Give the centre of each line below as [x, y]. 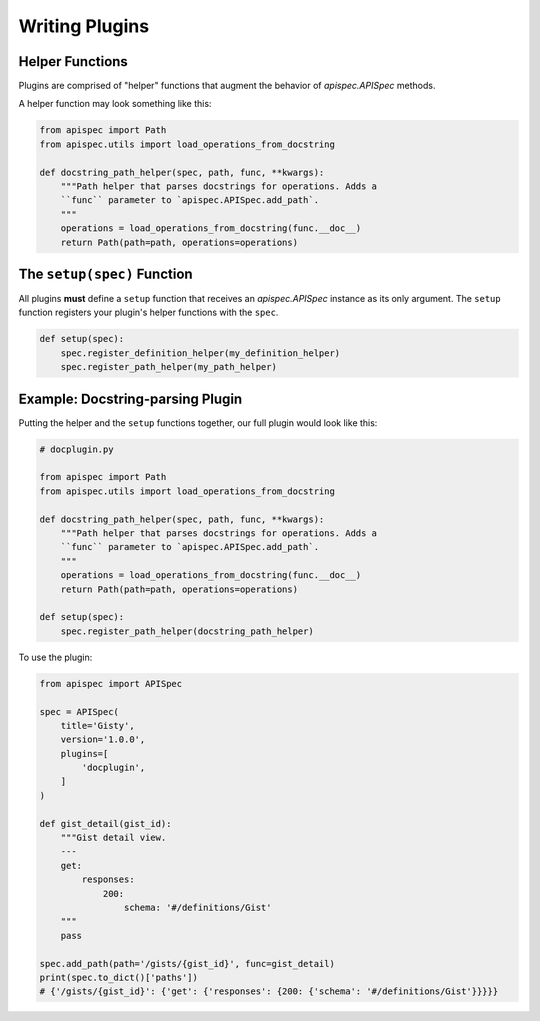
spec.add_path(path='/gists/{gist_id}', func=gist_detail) [187, 963]
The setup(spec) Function [106, 273]
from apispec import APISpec [111, 683]
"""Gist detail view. [113, 838]
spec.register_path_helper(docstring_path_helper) [187, 631]
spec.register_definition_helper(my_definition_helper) [200, 353]
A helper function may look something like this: [115, 104]
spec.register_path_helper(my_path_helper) [168, 367]
